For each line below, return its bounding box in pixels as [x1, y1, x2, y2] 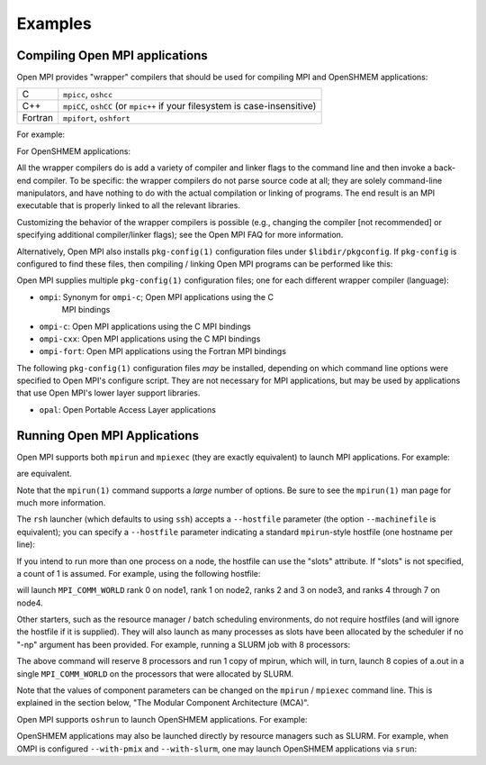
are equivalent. [16, 469, 72, 479]
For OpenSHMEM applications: [16, 145, 130, 157]
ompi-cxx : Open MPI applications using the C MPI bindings [39, 333, 261, 344]
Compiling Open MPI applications [16, 48, 209, 63]
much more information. [16, 496, 106, 508]
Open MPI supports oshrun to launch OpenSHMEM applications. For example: [16, 714, 308, 724]
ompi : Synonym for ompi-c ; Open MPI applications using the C [39, 291, 274, 302]
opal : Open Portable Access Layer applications [39, 404, 216, 414]
